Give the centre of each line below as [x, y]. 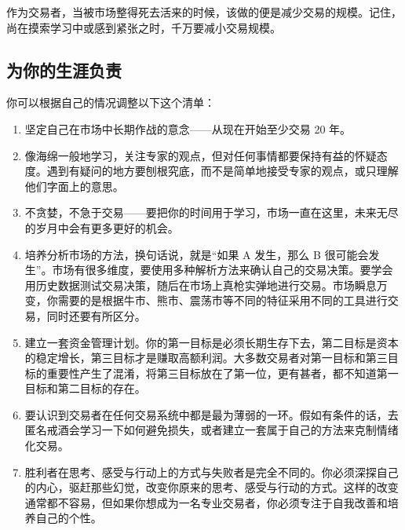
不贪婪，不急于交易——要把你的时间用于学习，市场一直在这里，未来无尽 [212, 212]
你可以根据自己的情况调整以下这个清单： [111, 102]
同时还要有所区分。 [96, 315]
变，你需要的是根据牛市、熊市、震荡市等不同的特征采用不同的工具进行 [206, 300]
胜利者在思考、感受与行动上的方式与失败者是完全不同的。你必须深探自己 [212, 472]
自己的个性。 [69, 518]
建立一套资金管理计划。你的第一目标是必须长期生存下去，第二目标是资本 [212, 342]
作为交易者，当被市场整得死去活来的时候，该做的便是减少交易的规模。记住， [204, 12]
